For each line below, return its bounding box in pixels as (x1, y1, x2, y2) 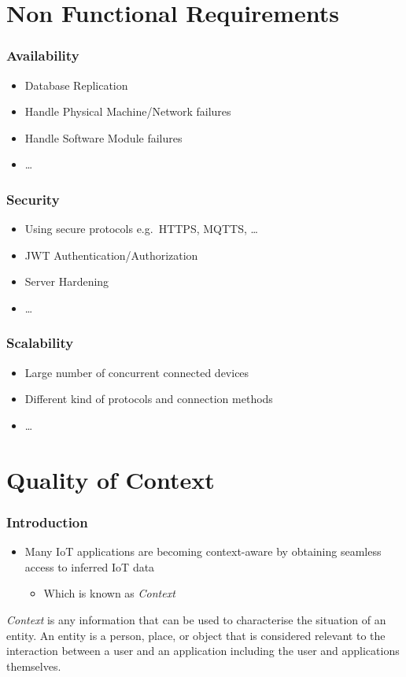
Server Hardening (24, 273, 109, 290)
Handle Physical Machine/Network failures (24, 103, 231, 120)
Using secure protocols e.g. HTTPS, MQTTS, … (24, 220, 258, 237)
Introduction (6, 512, 88, 531)
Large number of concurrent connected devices (24, 364, 249, 380)
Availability (6, 46, 79, 65)
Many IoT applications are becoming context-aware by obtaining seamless (24, 543, 382, 560)
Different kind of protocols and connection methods (24, 390, 273, 407)
